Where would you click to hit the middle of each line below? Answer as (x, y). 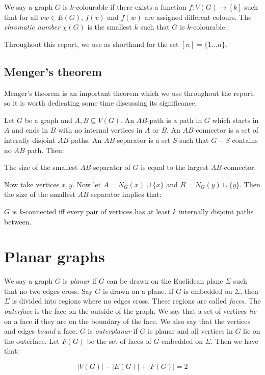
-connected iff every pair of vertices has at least (97, 211)
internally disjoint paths (216, 211)
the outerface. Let (32, 341)
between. (18, 221)
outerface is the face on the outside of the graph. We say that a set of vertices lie (130, 311)
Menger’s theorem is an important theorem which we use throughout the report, (130, 93)
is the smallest (110, 27)
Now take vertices (32, 184)
